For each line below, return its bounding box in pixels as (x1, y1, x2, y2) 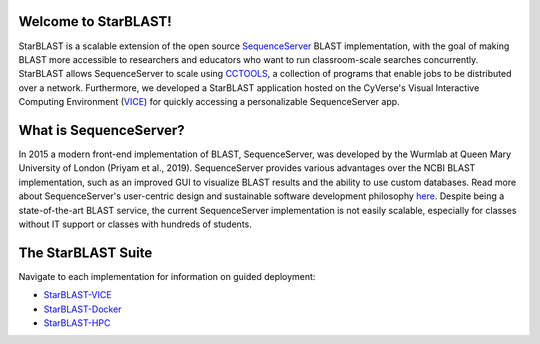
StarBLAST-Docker (43, 303, 122, 315)
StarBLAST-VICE (43, 289, 112, 301)
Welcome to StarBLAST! (18, 13, 172, 30)
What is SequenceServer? (18, 121, 185, 139)
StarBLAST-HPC (43, 317, 111, 329)
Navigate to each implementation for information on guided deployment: (18, 270, 316, 282)
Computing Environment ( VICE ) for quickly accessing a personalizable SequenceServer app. (18, 96, 400, 108)
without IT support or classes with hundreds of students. (18, 218, 252, 230)
